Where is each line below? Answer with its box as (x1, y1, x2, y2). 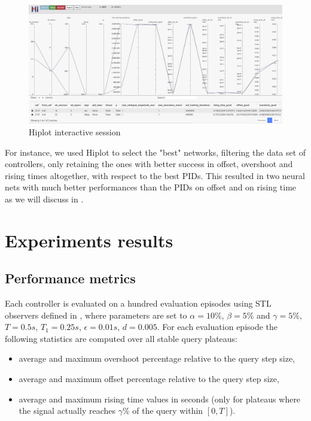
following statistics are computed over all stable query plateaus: (5, 332, 237, 344)
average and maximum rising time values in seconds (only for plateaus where (19, 392, 301, 405)
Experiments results (5, 228, 173, 252)
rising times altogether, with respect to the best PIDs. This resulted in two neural (5, 169, 305, 181)
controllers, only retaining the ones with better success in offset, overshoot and (5, 158, 293, 170)
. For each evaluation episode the (157, 320, 278, 333)
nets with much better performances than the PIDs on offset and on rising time (5, 181, 297, 193)
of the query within (132, 404, 203, 417)
